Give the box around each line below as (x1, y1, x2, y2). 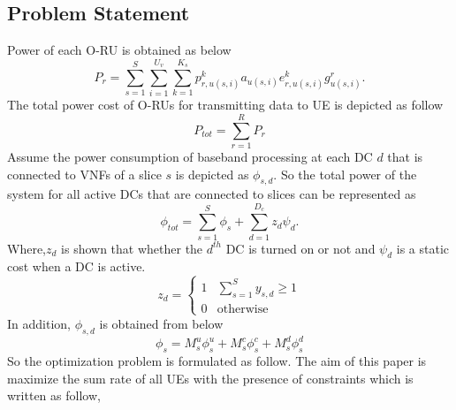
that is (387, 148, 423, 166)
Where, (7, 239, 46, 257)
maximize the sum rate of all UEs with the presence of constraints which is (7, 368, 414, 387)
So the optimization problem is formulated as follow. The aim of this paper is (7, 351, 427, 369)
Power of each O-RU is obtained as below (7, 41, 232, 59)
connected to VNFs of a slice (7, 164, 162, 183)
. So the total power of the (273, 164, 417, 183)
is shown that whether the (61, 239, 203, 257)
